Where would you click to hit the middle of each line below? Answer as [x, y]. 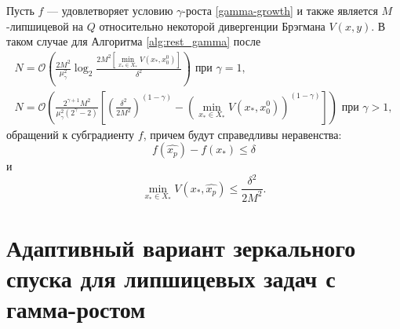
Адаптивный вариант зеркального [181, 247]
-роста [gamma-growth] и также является [280, 10]
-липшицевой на [45, 26]
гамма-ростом [76, 309]
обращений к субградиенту [71, 134]
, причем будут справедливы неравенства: [242, 134]
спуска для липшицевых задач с [171, 278]
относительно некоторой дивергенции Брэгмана [212, 26]
